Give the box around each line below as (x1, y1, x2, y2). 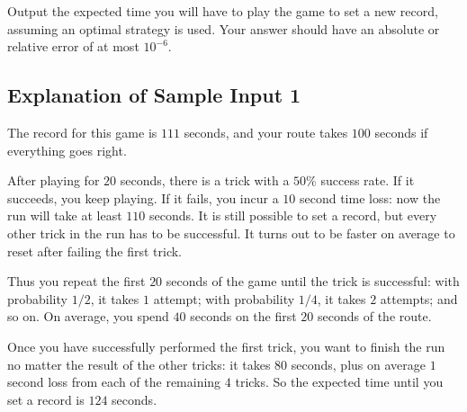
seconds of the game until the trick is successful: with (166, 272, 460, 291)
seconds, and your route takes (184, 122, 348, 141)
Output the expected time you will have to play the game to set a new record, (7, 2, 438, 20)
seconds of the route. (318, 307, 432, 326)
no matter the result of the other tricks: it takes (7, 354, 271, 373)
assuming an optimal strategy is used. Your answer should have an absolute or (7, 19, 440, 38)
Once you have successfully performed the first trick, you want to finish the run (7, 336, 445, 355)
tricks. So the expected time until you (235, 372, 444, 391)
